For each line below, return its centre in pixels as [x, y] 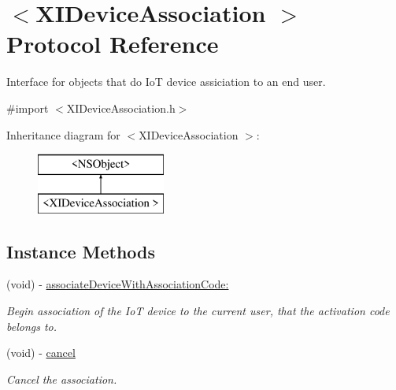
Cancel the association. [62, 379]
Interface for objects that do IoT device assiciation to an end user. [166, 82]
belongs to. [32, 326]
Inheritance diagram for [63, 134]
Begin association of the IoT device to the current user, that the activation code [198, 311]
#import [28, 108]
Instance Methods [81, 251]
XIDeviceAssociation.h [121, 108]
